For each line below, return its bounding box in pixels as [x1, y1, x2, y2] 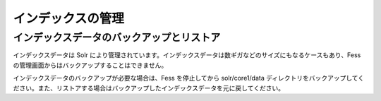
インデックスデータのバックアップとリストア [13, 31, 221, 44]
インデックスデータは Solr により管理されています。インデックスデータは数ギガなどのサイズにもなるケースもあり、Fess [13, 51, 361, 59]
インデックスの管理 [13, 11, 125, 26]
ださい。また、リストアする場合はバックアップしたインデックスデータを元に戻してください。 [13, 83, 285, 92]
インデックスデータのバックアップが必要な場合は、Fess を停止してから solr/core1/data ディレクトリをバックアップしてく [13, 74, 365, 83]
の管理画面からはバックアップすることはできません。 [13, 61, 168, 69]
